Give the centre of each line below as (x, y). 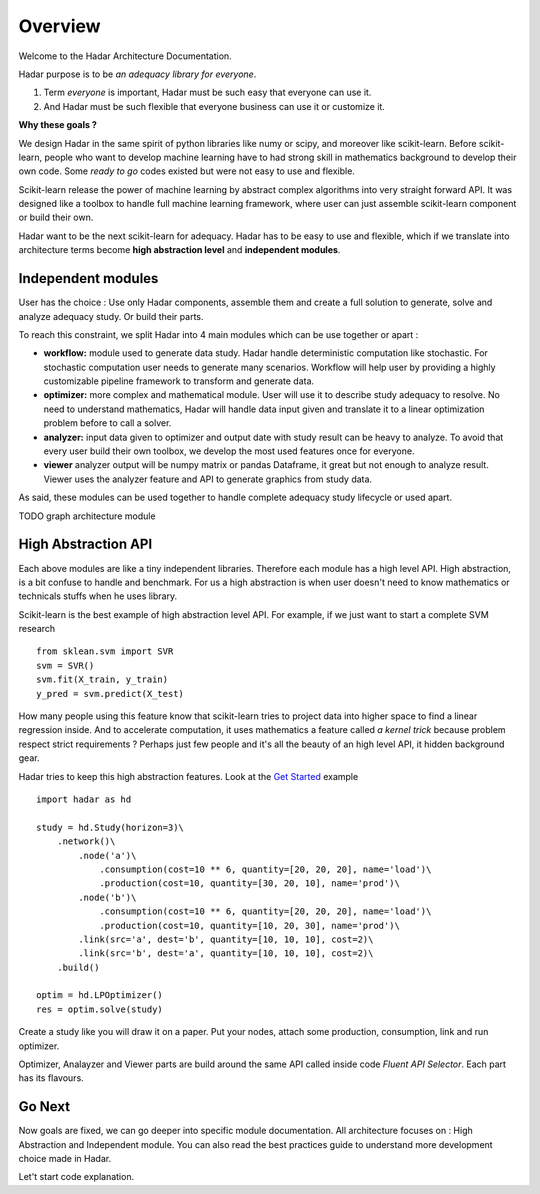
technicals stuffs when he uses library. (98, 596)
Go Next (44, 1106)
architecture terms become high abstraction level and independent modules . (179, 250)
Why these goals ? (57, 125)
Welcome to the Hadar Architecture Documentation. (125, 56)
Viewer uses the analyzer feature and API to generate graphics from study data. (208, 479)
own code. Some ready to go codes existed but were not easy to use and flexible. (186, 171)
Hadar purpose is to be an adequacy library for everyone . (137, 74)
